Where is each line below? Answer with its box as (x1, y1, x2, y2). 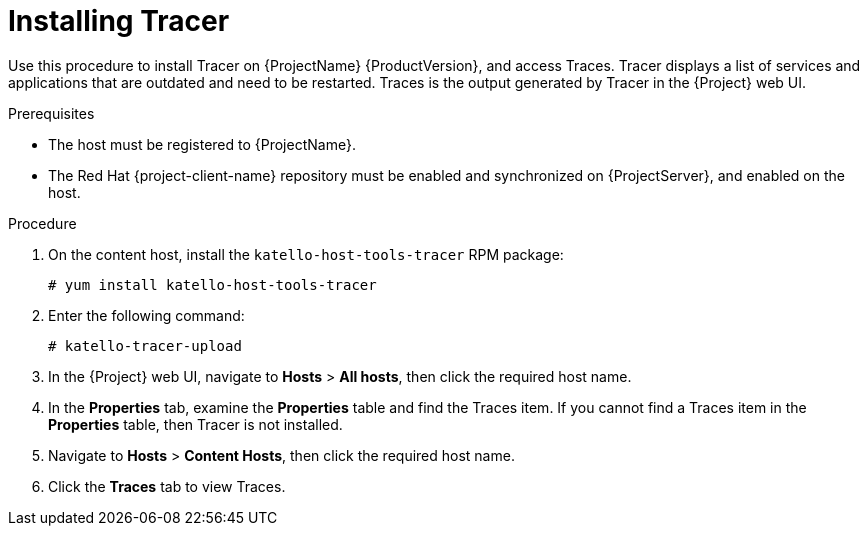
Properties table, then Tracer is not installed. (48, 415, 343, 433)
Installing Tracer (8, 4, 230, 38)
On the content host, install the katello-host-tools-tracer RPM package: (48, 245, 564, 263)
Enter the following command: (48, 306, 245, 324)
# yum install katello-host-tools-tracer (48, 276, 377, 293)
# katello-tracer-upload (48, 337, 242, 354)
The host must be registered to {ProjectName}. (48, 135, 356, 153)
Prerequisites (8, 104, 95, 122)
